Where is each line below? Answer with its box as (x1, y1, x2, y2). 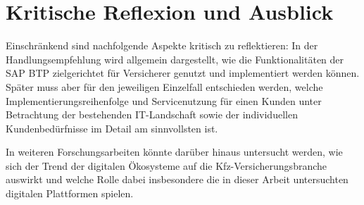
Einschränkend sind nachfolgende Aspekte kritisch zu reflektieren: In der (6, 38, 318, 53)
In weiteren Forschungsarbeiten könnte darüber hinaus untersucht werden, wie (6, 144, 343, 159)
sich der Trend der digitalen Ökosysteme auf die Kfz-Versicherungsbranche (6, 158, 327, 173)
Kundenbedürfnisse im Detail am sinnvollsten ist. (6, 120, 218, 135)
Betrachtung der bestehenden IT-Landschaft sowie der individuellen (6, 107, 298, 122)
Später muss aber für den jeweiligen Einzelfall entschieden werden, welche (6, 79, 323, 94)
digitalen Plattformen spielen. (6, 186, 134, 201)
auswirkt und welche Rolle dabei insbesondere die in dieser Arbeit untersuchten (6, 172, 349, 187)
